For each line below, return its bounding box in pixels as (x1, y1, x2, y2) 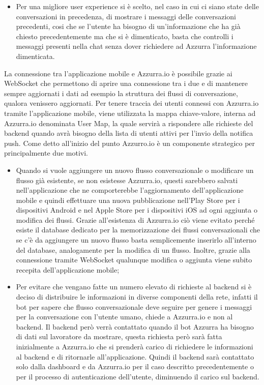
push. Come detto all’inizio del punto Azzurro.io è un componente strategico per (4, 137, 255, 148)
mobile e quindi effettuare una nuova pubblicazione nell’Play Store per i (16, 194, 240, 205)
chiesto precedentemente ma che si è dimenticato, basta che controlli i (16, 31, 233, 41)
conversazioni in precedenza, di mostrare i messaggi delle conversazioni (16, 11, 236, 21)
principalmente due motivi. (4, 147, 88, 158)
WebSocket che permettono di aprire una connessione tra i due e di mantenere (4, 78, 248, 88)
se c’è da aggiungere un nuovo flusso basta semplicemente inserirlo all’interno (16, 234, 256, 245)
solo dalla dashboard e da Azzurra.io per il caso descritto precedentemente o (16, 361, 254, 372)
